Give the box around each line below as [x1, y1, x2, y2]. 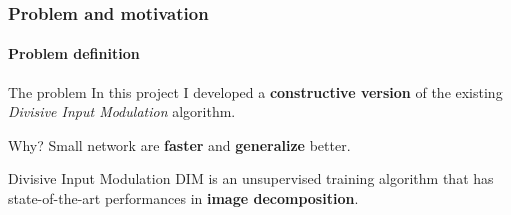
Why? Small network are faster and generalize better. [8, 134, 351, 155]
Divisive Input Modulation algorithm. [8, 101, 236, 122]
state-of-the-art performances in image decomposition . [8, 188, 359, 209]
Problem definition [8, 43, 140, 64]
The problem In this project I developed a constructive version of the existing [8, 81, 503, 102]
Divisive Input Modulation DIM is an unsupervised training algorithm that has [8, 168, 494, 189]
